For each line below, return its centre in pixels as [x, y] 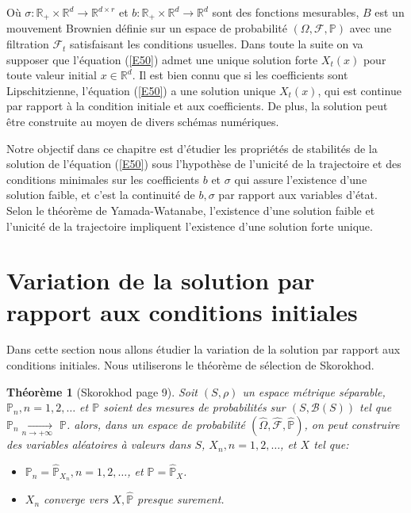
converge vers [76, 499]
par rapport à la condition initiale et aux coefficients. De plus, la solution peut [197, 106]
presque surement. [181, 499]
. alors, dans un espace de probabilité [156, 424]
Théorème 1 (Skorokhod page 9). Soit [102, 391]
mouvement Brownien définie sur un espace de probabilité [147, 28]
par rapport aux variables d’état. [298, 195]
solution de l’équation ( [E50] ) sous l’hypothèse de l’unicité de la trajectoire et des [204, 164]
